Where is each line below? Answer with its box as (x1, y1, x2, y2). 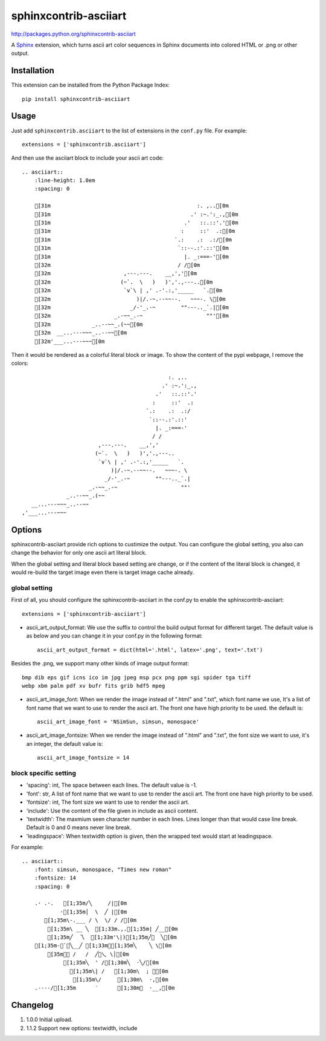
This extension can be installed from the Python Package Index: (11, 82, 170, 89)
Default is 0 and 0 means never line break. (26, 824, 132, 831)
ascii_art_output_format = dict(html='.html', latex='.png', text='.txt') (37, 646, 263, 653)
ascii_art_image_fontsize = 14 (37, 754, 130, 762)
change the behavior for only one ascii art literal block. (11, 549, 147, 556)
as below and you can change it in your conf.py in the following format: (26, 632, 203, 639)
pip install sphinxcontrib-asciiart (22, 96, 130, 102)
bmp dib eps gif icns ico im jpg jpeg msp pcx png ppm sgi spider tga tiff (22, 674, 251, 680)
